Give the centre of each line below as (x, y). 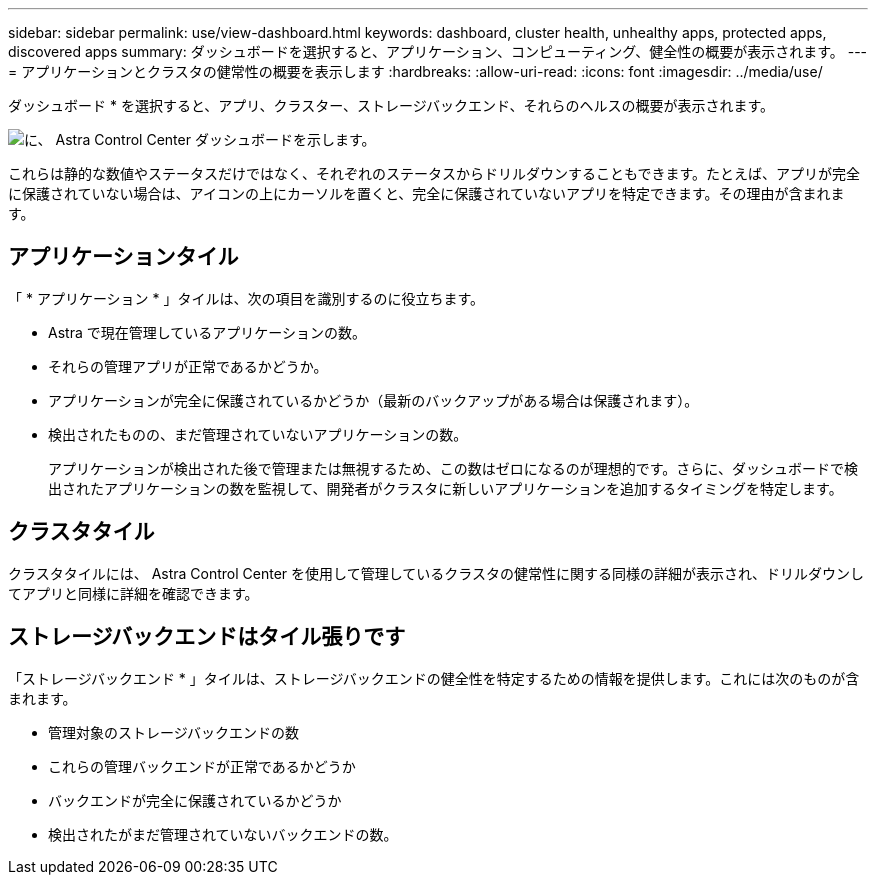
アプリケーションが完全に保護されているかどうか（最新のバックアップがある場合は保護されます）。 (373, 400)
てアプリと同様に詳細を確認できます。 (133, 593)
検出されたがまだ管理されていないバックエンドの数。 (223, 834)
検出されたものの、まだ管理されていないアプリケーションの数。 (258, 434)
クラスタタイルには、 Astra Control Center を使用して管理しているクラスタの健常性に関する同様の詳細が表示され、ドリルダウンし (436, 573)
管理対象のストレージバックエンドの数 (173, 732)
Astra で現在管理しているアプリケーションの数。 (207, 332)
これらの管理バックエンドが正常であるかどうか (202, 766)
